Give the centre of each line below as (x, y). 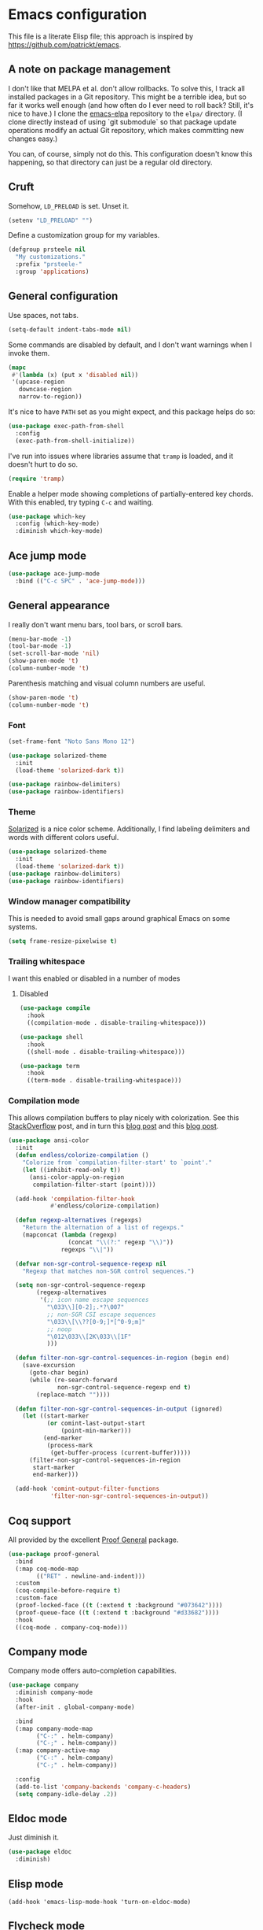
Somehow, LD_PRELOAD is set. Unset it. (69, 205)
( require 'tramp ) (37, 479)
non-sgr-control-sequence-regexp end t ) (124, 1387)
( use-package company (44, 1685)
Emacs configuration (78, 15)
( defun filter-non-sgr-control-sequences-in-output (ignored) (119, 1409)
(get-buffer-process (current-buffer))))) (121, 1453)
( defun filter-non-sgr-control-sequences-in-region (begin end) (122, 1358)
